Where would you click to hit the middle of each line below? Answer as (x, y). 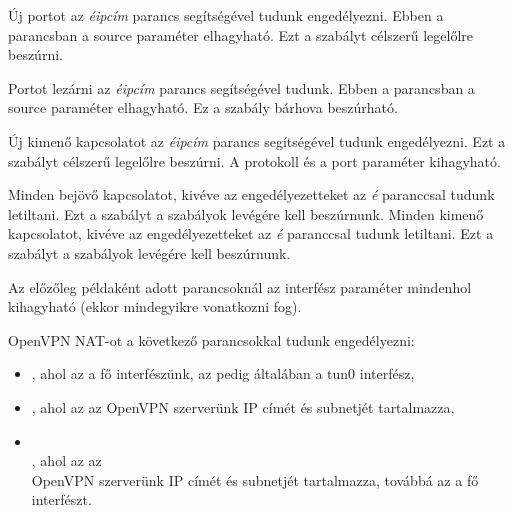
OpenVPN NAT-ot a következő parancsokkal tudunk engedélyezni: (211, 339)
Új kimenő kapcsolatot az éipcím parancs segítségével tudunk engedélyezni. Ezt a (257, 140)
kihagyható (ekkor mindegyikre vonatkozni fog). (155, 306)
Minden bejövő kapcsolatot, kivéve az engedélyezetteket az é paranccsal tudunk (251, 194)
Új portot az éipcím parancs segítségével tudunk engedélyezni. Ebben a (226, 15)
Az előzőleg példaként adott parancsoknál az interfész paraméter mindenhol (240, 286)
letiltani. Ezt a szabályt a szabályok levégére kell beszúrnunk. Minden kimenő (246, 213)
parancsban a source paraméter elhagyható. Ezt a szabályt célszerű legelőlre (241, 34)
